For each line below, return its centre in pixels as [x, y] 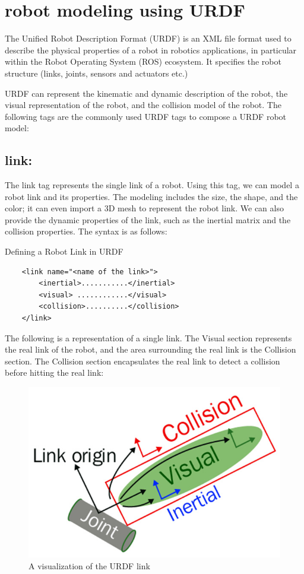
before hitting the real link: [54, 372]
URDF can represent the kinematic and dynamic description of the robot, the [146, 93]
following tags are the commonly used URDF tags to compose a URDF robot [146, 116]
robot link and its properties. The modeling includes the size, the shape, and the [151, 196]
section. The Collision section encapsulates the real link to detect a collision [142, 361]
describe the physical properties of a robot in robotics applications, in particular [151, 50]
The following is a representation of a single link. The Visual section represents [148, 337]
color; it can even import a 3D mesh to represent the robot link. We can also [144, 208]
